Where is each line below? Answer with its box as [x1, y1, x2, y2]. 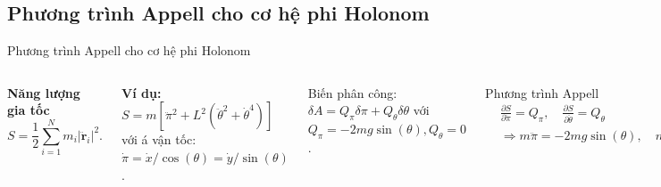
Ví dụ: [121, 83, 162, 102]
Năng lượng [7, 83, 80, 102]
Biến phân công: [307, 83, 397, 102]
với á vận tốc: [121, 130, 197, 149]
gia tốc [7, 101, 50, 119]
